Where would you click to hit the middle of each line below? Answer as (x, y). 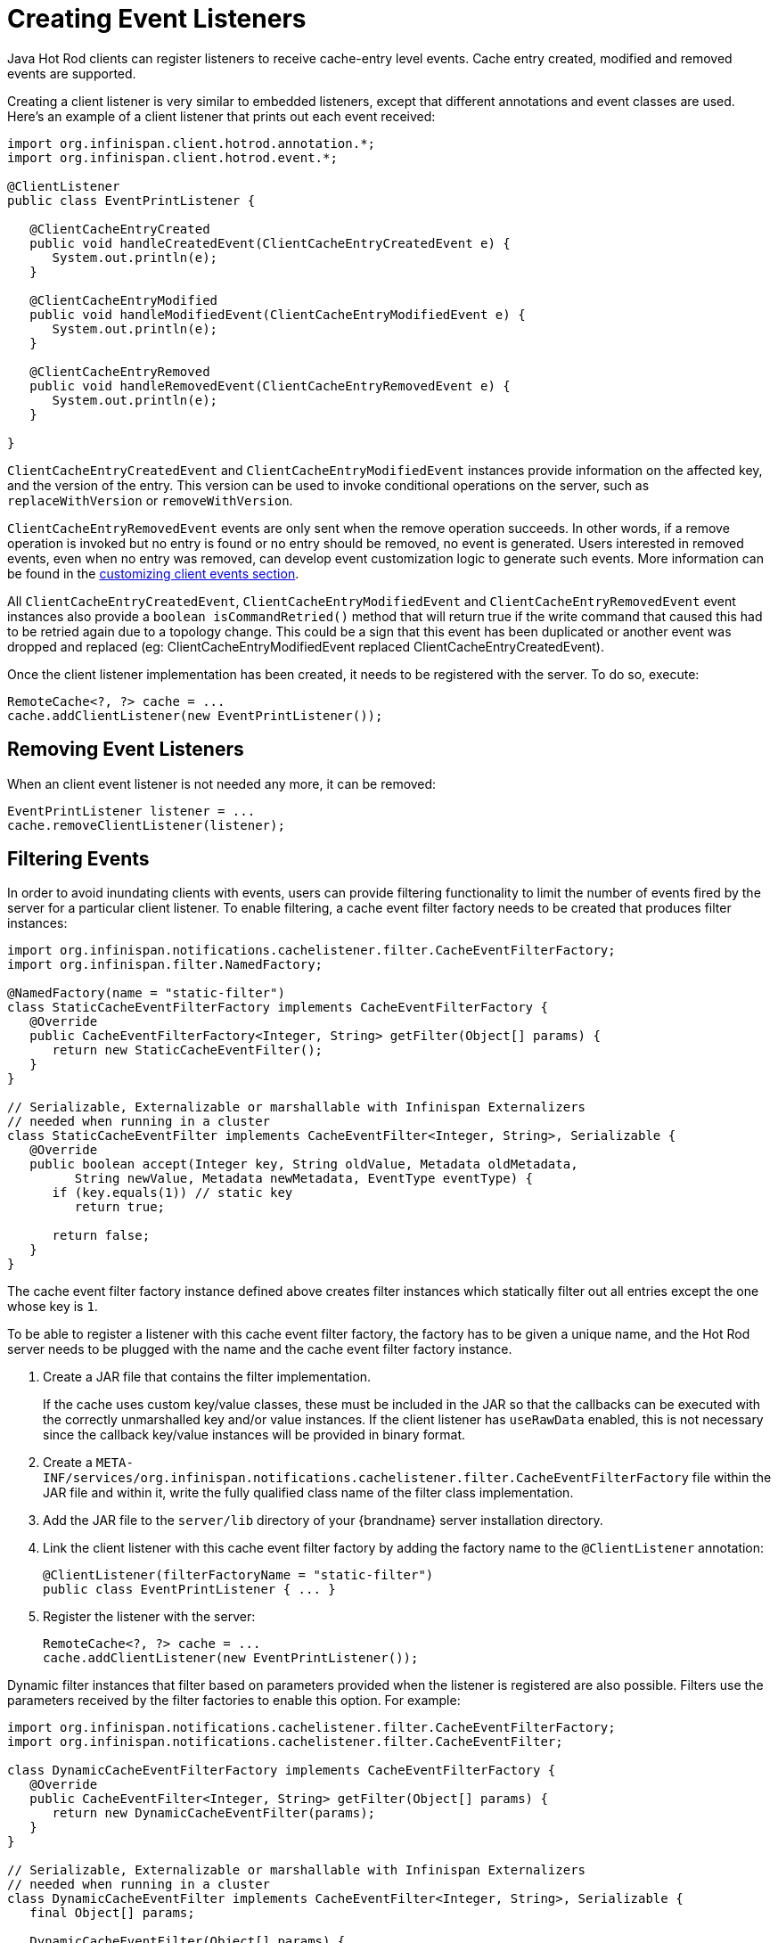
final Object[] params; (112, 1913)
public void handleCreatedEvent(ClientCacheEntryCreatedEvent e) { (270, 243)
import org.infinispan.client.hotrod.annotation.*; (192, 143)
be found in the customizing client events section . (153, 573)
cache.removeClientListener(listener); (146, 825)
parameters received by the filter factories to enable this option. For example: (234, 1701)
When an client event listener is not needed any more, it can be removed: (222, 783)
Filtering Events (78, 859)
